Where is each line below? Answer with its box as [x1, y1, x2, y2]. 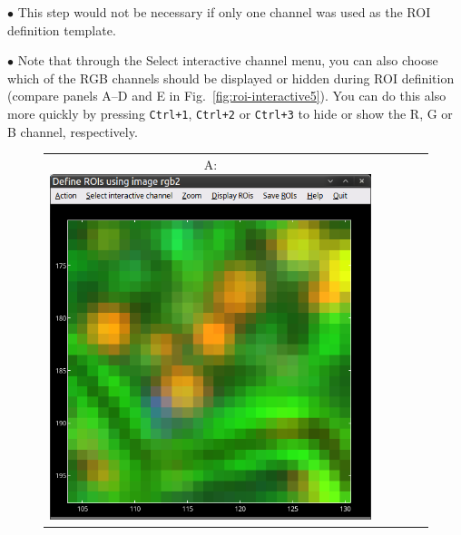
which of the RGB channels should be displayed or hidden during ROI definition [7, 68, 455, 87]
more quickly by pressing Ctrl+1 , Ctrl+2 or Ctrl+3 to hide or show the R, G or [7, 103, 453, 122]
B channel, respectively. [7, 122, 138, 141]
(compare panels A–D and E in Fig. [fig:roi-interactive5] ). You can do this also [7, 86, 446, 105]
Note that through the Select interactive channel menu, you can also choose [17, 51, 438, 70]
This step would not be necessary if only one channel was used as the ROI [17, 3, 431, 21]
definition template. [7, 20, 116, 39]
